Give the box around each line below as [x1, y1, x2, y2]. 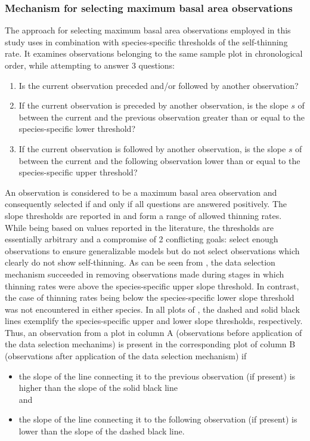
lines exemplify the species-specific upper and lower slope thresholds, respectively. [5, 314, 303, 327]
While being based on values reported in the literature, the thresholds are [5, 221, 274, 233]
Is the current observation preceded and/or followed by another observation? [18, 79, 299, 91]
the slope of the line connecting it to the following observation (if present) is [18, 413, 297, 425]
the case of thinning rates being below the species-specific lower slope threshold [5, 291, 294, 304]
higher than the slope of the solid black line [18, 381, 178, 394]
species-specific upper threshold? [18, 166, 138, 178]
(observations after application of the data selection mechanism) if [5, 350, 247, 362]
